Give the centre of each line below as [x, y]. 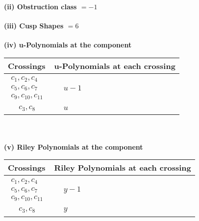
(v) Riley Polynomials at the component [74, 146]
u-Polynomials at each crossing [115, 66]
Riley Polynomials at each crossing [123, 168]
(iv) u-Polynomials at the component [68, 45]
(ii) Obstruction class [40, 6]
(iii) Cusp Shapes [34, 26]
